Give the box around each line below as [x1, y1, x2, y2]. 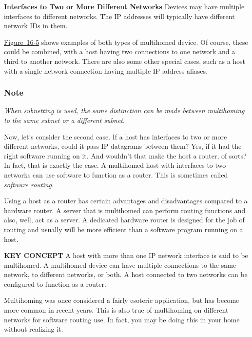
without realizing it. [4, 324, 63, 334]
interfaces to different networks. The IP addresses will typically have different [4, 11, 235, 21]
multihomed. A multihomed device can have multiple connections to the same [4, 259, 236, 270]
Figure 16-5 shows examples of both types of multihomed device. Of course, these [4, 37, 248, 47]
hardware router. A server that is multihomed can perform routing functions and [4, 205, 246, 215]
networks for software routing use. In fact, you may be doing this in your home [4, 314, 240, 324]
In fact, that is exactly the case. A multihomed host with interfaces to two [4, 160, 226, 170]
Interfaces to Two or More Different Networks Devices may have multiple [4, 1, 245, 11]
